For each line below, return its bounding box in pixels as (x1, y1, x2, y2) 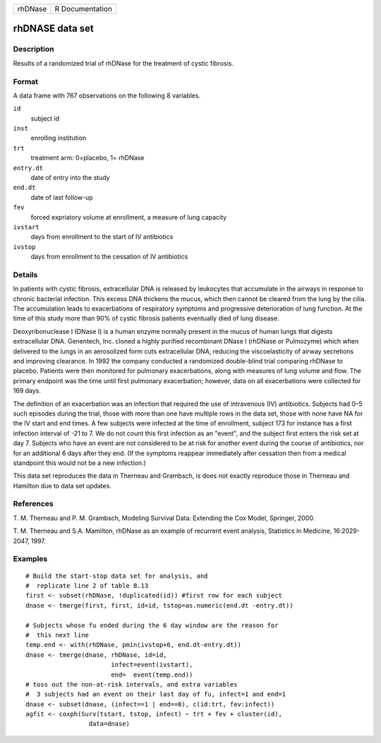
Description (13, 44, 54, 54)
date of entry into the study (30, 174, 110, 182)
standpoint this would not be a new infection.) (13, 459, 146, 467)
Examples (13, 554, 48, 564)
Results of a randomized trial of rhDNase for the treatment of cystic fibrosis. (13, 59, 234, 67)
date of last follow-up (30, 193, 93, 201)
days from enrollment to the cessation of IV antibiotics (30, 253, 188, 261)
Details (13, 270, 38, 279)
